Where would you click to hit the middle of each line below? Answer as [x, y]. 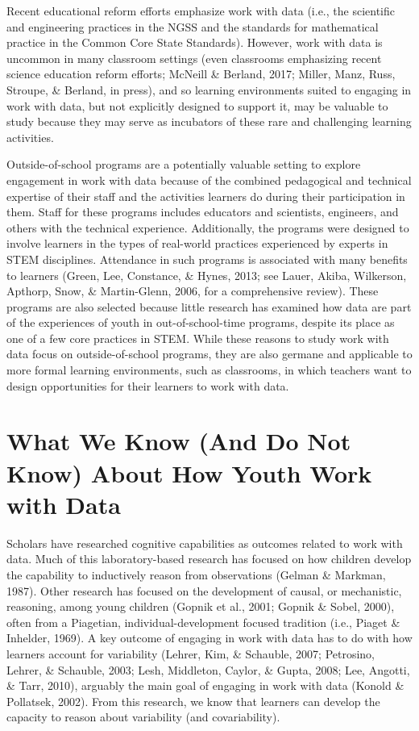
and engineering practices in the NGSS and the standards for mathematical [193, 26]
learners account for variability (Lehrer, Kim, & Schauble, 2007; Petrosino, [191, 653]
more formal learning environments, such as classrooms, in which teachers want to [209, 370]
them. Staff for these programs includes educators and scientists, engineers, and [203, 212]
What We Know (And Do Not [179, 441]
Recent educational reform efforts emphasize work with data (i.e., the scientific [201, 10]
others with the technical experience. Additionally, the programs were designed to [208, 227]
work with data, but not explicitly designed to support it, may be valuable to [197, 105]
